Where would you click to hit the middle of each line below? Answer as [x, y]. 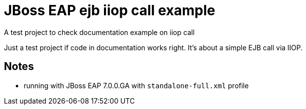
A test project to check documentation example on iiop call [99, 32]
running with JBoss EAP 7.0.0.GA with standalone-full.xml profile [136, 85]
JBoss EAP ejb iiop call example [110, 10]
